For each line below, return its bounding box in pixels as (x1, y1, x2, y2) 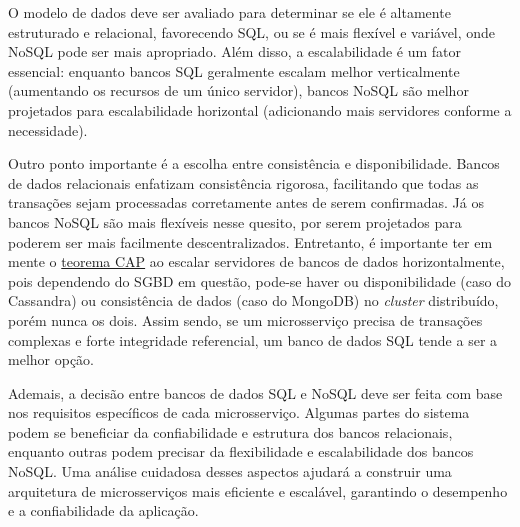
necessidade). (8, 119, 88, 140)
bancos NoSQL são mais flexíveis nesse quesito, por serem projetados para (8, 211, 462, 232)
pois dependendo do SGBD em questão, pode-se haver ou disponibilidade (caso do (8, 270, 511, 291)
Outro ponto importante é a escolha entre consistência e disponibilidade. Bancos (8, 153, 500, 174)
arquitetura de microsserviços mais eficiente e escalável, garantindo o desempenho (8, 480, 508, 501)
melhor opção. (8, 349, 94, 370)
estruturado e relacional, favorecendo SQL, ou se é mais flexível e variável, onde (8, 21, 496, 42)
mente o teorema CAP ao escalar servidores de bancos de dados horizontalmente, (8, 251, 505, 272)
